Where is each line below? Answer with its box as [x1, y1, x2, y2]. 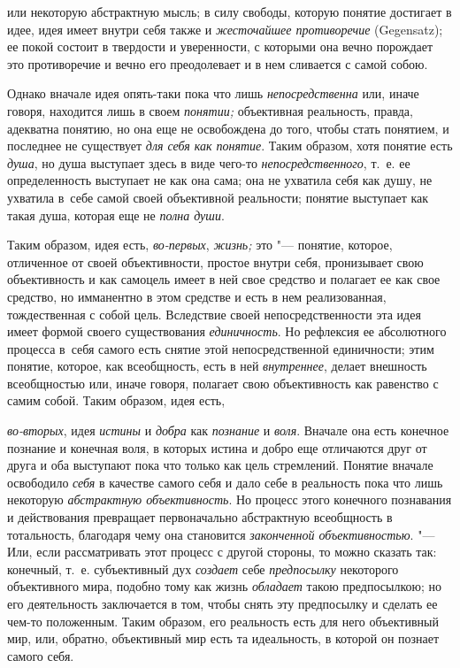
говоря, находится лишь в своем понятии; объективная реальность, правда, [7, 101, 413, 119]
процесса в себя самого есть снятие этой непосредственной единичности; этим [7, 339, 434, 357]
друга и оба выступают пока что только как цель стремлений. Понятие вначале [7, 456, 433, 474]
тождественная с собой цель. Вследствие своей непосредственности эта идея [7, 304, 421, 323]
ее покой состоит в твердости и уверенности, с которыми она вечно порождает [7, 37, 433, 56]
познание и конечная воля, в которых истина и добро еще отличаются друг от [7, 438, 427, 457]
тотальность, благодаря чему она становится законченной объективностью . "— [7, 525, 435, 543]
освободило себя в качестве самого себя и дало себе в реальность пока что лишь [7, 472, 443, 491]
